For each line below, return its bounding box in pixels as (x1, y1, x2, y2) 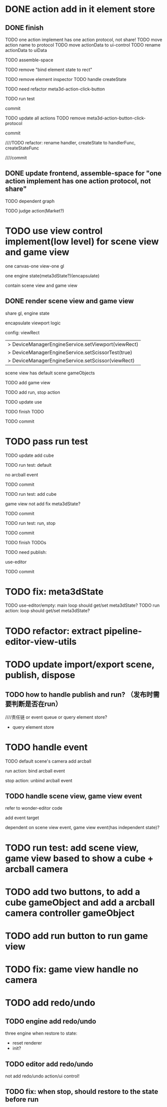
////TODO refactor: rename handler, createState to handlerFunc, (5, 140, 136, 145)
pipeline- (104, 625, 142, 637)
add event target (5, 815, 39, 821)
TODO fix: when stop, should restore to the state (5, 1088, 159, 1096)
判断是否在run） (11, 700, 62, 708)
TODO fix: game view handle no (5, 964, 139, 975)
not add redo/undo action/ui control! (5, 1073, 80, 1079)
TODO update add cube (5, 452, 54, 458)
